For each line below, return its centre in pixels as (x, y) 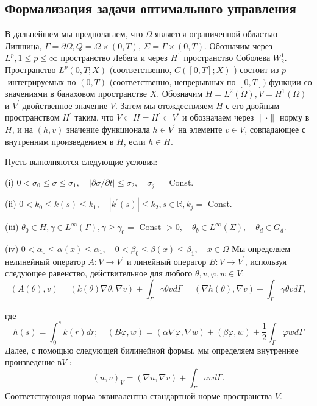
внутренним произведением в (59, 141)
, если (134, 141)
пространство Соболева (227, 58)
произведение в (33, 362)
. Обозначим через (238, 45)
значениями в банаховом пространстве (76, 93)
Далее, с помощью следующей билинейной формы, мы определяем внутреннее (152, 350)
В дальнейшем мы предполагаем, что (74, 34)
